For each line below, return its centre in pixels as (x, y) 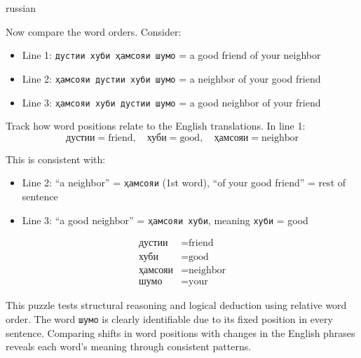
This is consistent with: (56, 159)
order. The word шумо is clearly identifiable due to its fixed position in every (169, 318)
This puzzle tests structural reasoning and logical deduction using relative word (176, 305)
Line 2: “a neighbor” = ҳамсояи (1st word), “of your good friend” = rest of (184, 183)
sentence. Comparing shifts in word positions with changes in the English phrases (180, 332)
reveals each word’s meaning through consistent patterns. (129, 346)
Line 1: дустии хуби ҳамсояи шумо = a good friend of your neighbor (171, 55)
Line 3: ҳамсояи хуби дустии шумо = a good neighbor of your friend (171, 102)
